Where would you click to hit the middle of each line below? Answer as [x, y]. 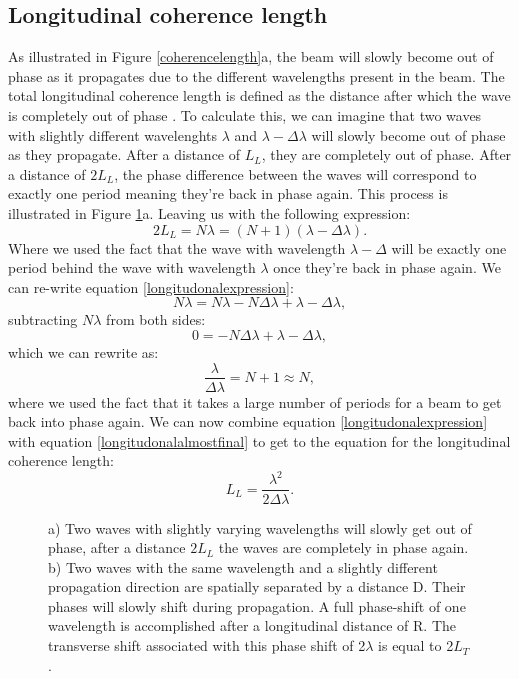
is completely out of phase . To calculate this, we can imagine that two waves [245, 114]
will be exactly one [449, 247]
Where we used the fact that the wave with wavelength [177, 247]
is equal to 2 [416, 645]
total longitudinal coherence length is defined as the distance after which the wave [259, 95]
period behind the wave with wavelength [132, 267]
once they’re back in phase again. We [387, 267]
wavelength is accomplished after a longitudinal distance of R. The [252, 625]
